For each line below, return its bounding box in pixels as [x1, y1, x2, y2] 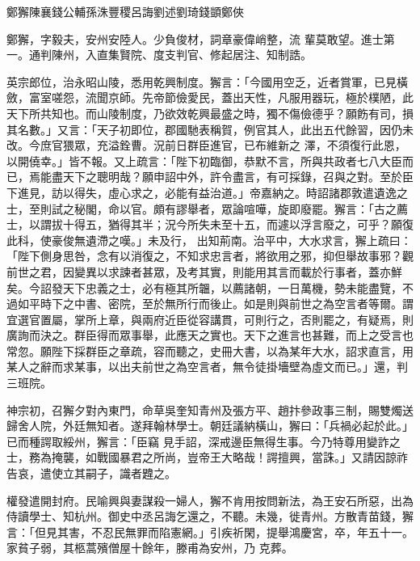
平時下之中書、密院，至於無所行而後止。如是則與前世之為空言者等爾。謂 [28, 295, 414, 312]
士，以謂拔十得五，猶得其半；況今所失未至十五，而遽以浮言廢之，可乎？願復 [6, 216, 414, 233]
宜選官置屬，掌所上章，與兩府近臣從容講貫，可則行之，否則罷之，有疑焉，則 [6, 310, 414, 327]
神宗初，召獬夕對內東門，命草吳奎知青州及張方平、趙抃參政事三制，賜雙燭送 [6, 401, 414, 418]
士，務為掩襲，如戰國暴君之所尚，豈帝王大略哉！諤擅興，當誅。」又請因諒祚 [6, 449, 408, 466]
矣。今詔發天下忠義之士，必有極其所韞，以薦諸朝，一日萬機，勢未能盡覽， [6, 279, 402, 296]
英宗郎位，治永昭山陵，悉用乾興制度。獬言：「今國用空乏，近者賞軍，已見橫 [6, 73, 408, 90]
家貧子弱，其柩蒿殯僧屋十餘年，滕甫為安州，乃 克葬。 [6, 539, 293, 556]
